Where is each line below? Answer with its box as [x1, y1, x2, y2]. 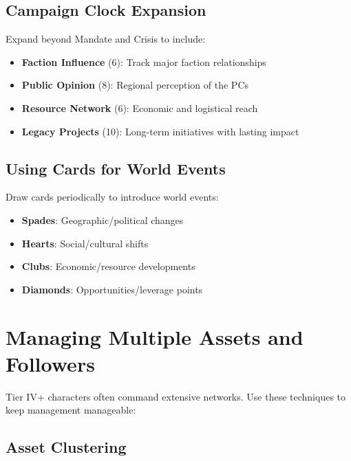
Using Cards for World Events [6, 157, 226, 179]
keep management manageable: [6, 403, 136, 417]
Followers [6, 349, 95, 377]
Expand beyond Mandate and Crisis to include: [6, 32, 206, 46]
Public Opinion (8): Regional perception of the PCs [21, 78, 249, 92]
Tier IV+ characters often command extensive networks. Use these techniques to [6, 389, 346, 403]
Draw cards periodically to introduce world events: [6, 190, 219, 204]
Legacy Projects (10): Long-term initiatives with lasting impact [21, 124, 299, 138]
